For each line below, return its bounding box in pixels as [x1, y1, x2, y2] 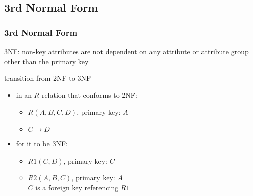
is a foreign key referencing [35, 182, 119, 192]
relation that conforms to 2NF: [41, 89, 137, 100]
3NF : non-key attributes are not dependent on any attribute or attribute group [4, 46, 249, 56]
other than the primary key [4, 56, 89, 66]
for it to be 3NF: [16, 138, 68, 149]
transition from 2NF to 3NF [4, 73, 91, 83]
